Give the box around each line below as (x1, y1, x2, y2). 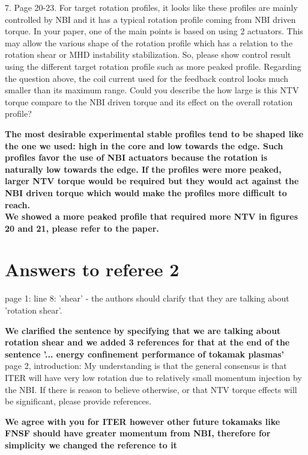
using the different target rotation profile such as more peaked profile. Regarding (5, 60, 301, 72)
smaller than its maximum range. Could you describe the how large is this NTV (5, 84, 299, 96)
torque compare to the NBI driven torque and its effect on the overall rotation (5, 95, 293, 108)
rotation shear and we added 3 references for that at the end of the (5, 336, 290, 348)
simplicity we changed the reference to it (5, 438, 177, 451)
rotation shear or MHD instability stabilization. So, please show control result (5, 48, 291, 61)
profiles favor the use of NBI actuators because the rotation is (5, 151, 268, 164)
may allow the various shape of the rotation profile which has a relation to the (5, 36, 293, 49)
